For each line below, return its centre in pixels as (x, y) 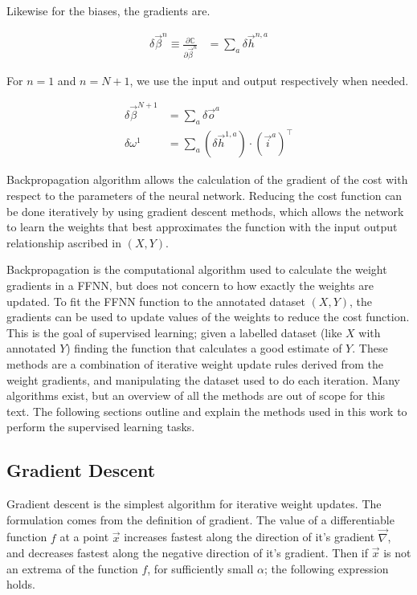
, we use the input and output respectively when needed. (269, 80)
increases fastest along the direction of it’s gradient (249, 537)
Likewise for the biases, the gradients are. (108, 10)
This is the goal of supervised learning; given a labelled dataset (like (174, 332)
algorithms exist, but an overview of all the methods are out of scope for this (196, 395)
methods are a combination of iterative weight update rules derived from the (195, 363)
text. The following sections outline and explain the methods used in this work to (207, 411)
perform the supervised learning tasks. (101, 427)
